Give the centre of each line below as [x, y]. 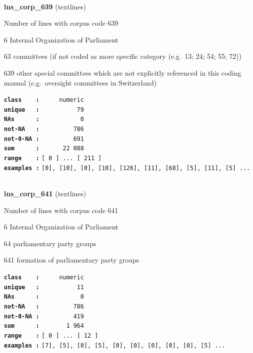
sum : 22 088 [44, 149]
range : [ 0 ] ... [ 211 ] [53, 158]
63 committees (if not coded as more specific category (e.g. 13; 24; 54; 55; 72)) [123, 56]
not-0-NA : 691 [44, 139]
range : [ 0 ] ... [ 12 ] [51, 335]
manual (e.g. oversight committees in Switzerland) [80, 82]
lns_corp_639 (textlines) [45, 6]
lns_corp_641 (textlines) [45, 193]
